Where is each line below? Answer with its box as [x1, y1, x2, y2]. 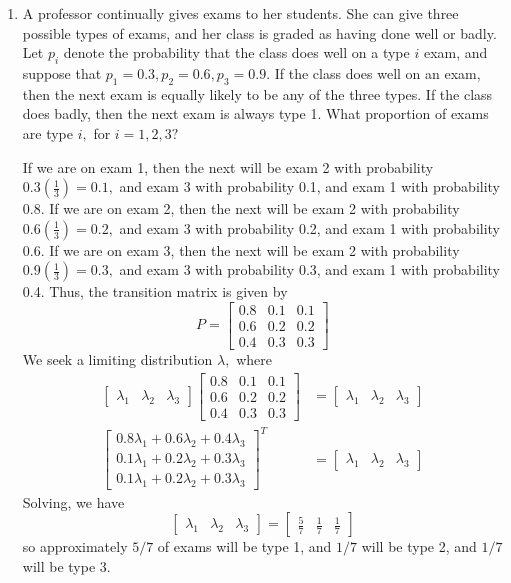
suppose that [22, 62, 102, 83]
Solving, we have [22, 491, 125, 512]
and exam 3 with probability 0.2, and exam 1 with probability [119, 217, 500, 238]
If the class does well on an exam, [274, 62, 481, 83]
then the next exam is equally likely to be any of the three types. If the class [22, 83, 493, 104]
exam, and [423, 42, 488, 63]
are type [22, 122, 74, 143]
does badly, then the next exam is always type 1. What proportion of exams [22, 103, 489, 124]
